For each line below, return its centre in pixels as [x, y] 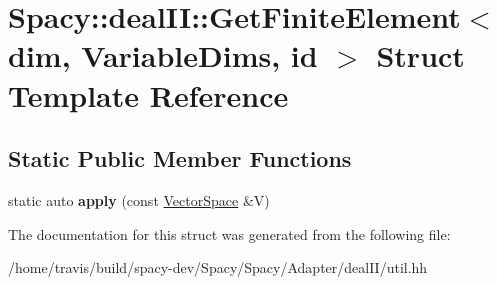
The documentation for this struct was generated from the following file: [229, 233]
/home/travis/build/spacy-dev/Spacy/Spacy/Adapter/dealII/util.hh [218, 267]
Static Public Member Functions [180, 158]
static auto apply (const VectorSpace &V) [139, 199]
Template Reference [148, 94]
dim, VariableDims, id [163, 55]
